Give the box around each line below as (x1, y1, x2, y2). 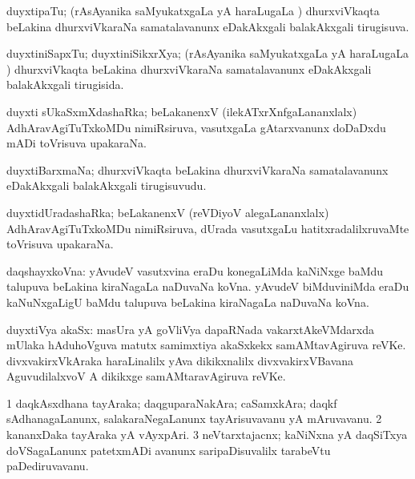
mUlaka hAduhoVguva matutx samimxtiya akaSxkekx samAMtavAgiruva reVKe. (6, 336, 406, 353)
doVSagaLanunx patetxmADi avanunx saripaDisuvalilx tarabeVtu (6, 441, 331, 458)
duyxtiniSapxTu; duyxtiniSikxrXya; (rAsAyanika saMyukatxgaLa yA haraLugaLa (6, 45, 409, 62)
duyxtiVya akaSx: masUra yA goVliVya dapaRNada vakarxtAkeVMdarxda (6, 320, 374, 337)
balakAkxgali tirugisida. (6, 76, 124, 93)
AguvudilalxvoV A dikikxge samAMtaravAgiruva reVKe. (6, 368, 286, 384)
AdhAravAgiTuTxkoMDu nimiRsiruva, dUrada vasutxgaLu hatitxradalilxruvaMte (6, 219, 409, 236)
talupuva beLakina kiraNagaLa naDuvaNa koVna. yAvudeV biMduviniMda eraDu (6, 278, 409, 295)
